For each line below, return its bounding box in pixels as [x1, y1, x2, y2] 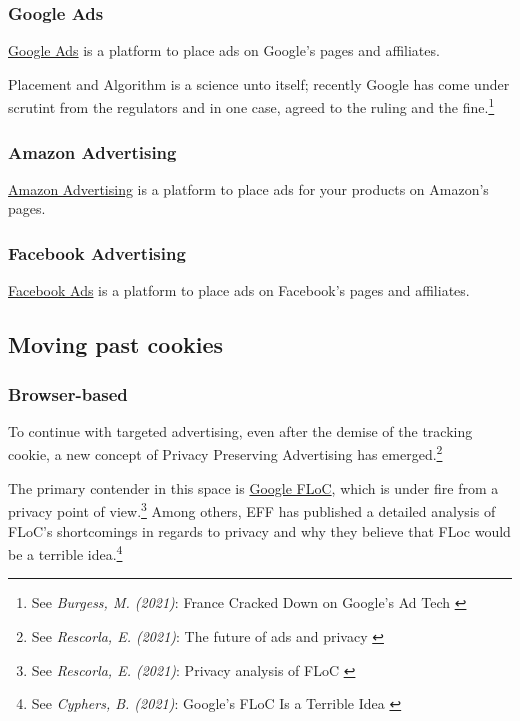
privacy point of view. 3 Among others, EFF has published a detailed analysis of [8, 498, 496, 521]
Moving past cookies [8, 329, 224, 360]
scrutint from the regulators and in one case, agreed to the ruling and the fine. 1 [8, 94, 495, 118]
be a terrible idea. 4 [8, 541, 123, 564]
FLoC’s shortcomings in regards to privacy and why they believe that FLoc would [8, 520, 511, 541]
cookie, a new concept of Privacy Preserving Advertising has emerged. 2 [8, 441, 443, 465]
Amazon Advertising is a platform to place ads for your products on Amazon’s [8, 178, 489, 199]
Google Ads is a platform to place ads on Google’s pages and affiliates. [8, 40, 440, 61]
